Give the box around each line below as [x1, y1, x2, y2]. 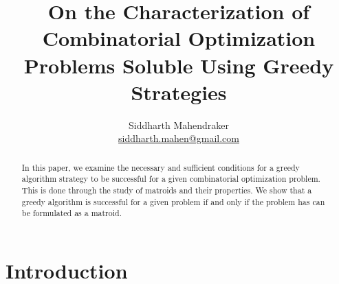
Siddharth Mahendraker [128, 117, 229, 132]
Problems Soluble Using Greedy [23, 51, 334, 79]
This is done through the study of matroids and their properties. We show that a [21, 184, 312, 196]
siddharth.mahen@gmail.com [118, 131, 239, 145]
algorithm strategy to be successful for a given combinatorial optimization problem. [21, 173, 320, 185]
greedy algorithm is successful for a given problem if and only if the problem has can [21, 196, 325, 207]
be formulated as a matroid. [21, 207, 122, 219]
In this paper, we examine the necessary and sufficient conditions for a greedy [21, 161, 300, 173]
